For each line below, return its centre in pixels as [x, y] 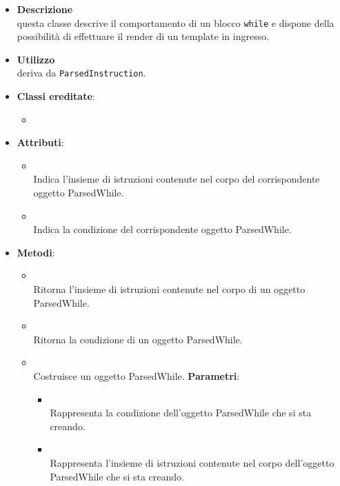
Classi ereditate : [56, 96]
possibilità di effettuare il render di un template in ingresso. [143, 36]
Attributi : [40, 142]
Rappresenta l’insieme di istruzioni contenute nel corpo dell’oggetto [192, 462]
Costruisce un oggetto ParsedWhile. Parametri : [137, 376]
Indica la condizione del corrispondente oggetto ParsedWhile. [162, 229]
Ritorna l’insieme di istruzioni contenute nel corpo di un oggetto [169, 289]
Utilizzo [36, 59]
